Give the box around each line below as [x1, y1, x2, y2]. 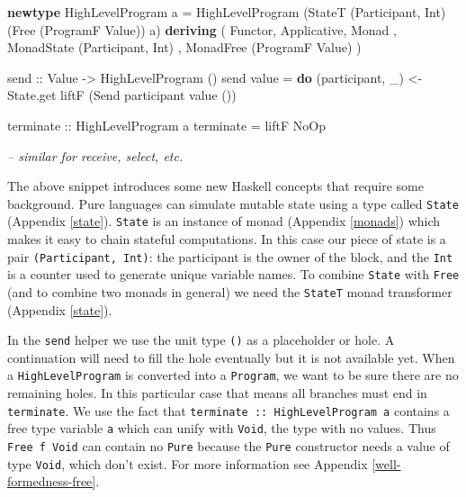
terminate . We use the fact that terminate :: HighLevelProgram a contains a [7, 401, 450, 420]
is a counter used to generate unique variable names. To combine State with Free [7, 265, 460, 284]
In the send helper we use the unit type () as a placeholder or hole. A [7, 330, 395, 349]
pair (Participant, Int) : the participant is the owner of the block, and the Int [7, 247, 453, 266]
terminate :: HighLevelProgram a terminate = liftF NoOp [7, 115, 326, 134]
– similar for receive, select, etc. [7, 146, 184, 165]
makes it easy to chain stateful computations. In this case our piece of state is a [7, 230, 446, 248]
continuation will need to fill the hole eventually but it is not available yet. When [7, 348, 455, 366]
